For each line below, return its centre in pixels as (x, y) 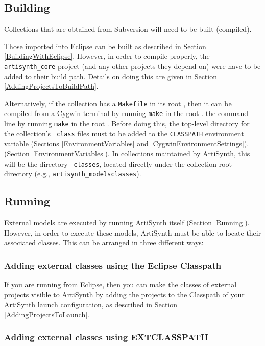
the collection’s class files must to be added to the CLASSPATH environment (124, 133)
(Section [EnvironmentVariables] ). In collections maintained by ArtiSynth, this (127, 154)
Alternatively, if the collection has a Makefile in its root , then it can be (118, 103)
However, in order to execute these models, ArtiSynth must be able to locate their (133, 232)
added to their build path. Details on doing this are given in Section (111, 76)
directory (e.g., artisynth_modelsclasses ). (73, 174)
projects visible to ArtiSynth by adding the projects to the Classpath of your (124, 294)
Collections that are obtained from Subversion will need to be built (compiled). (128, 29)
